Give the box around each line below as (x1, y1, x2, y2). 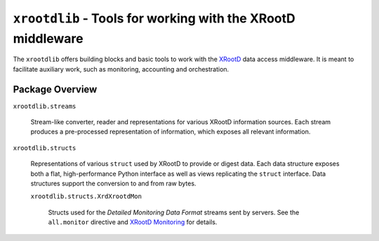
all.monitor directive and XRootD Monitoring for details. (48, 218, 218, 226)
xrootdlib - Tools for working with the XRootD (13, 11, 296, 26)
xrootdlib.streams (13, 102, 77, 110)
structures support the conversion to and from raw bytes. (30, 179, 197, 188)
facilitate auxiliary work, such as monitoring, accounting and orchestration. (13, 65, 230, 73)
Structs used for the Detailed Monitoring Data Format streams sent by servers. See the (48, 208, 300, 216)
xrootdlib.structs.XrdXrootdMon (30, 193, 142, 200)
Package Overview (13, 83, 98, 95)
